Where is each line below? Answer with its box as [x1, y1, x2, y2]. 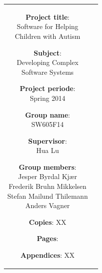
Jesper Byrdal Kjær [18, 171, 77, 182]
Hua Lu [36, 145, 59, 155]
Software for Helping [17, 21, 79, 31]
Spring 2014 [30, 92, 65, 103]
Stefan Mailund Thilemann [7, 190, 88, 201]
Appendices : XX [20, 250, 75, 260]
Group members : [19, 161, 77, 172]
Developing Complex [17, 57, 79, 67]
